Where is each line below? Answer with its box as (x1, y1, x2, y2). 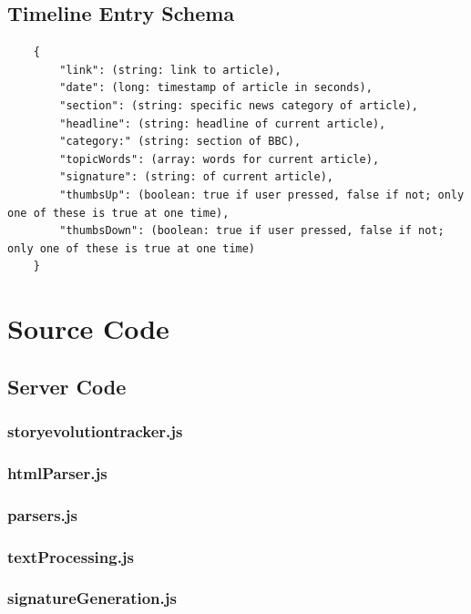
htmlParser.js (7, 461, 108, 484)
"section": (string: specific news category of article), (59, 98, 419, 112)
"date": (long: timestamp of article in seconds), (59, 81, 373, 95)
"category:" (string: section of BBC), (59, 135, 302, 148)
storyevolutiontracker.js (7, 420, 183, 442)
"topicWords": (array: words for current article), (59, 152, 380, 166)
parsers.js (7, 503, 77, 526)
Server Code (7, 372, 127, 400)
